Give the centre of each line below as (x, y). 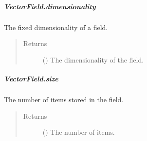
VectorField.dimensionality (50, 6)
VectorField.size (31, 78)
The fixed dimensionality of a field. (56, 27)
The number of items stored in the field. (64, 99)
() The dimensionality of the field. (93, 59)
